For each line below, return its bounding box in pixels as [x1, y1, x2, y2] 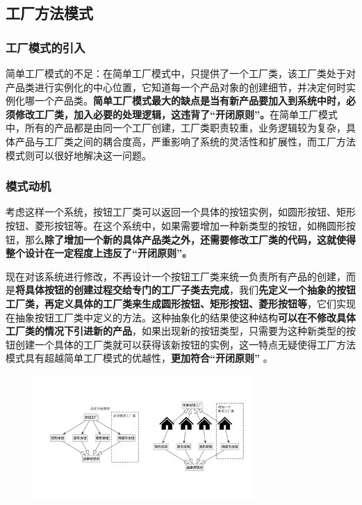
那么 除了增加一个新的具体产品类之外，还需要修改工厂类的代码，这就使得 [24, 232, 356, 246]
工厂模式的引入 [6, 38, 85, 56]
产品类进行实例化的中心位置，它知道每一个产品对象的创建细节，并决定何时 [6, 79, 346, 94]
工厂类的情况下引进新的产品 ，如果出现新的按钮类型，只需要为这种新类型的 [6, 323, 346, 338]
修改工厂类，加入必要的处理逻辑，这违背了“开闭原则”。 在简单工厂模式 [15, 106, 338, 121]
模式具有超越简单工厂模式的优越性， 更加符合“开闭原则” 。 [6, 351, 273, 365]
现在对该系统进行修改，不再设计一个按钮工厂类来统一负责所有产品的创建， [6, 268, 346, 283]
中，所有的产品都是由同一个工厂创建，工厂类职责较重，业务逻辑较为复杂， [6, 120, 346, 135]
